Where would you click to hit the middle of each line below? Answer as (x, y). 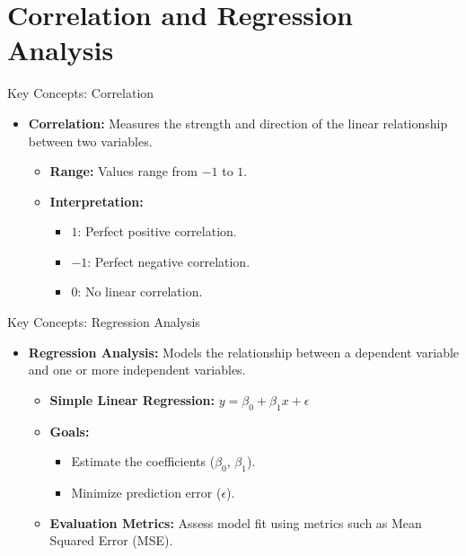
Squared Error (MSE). (111, 540)
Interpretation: (97, 201)
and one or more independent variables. (137, 370)
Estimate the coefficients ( (143, 461)
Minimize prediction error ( (146, 493)
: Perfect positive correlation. (157, 231)
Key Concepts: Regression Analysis (104, 322)
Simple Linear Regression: (132, 399)
